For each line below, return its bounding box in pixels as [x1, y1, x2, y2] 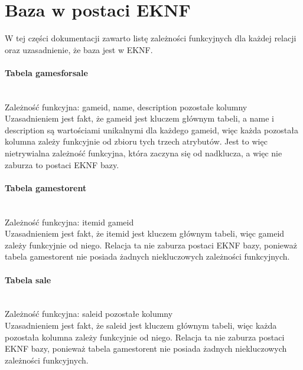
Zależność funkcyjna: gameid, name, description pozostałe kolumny [5, 100, 247, 113]
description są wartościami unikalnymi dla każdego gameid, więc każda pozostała [5, 123, 299, 136]
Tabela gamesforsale [5, 66, 88, 78]
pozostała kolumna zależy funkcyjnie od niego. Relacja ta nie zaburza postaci [5, 330, 285, 343]
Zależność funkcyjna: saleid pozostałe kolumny [5, 307, 173, 320]
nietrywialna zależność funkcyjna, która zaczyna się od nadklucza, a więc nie [5, 147, 282, 159]
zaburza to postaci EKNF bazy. [5, 158, 119, 171]
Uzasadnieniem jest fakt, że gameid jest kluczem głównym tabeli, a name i [5, 112, 274, 125]
